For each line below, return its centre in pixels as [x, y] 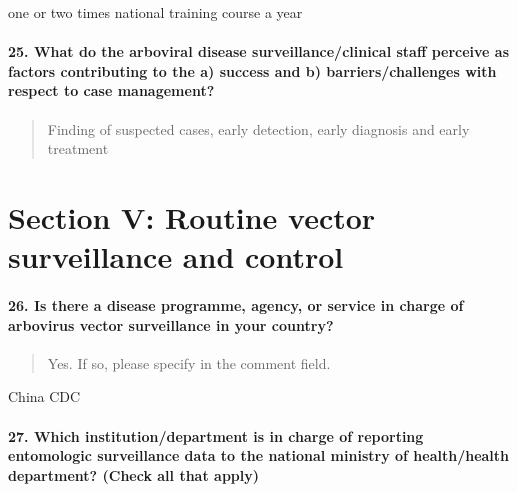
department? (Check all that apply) [133, 474]
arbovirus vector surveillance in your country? [171, 324]
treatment [78, 148]
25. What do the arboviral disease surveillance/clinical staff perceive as [259, 51]
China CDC [44, 396]
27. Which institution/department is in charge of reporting [216, 435]
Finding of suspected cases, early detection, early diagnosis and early [258, 128]
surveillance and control [176, 256]
